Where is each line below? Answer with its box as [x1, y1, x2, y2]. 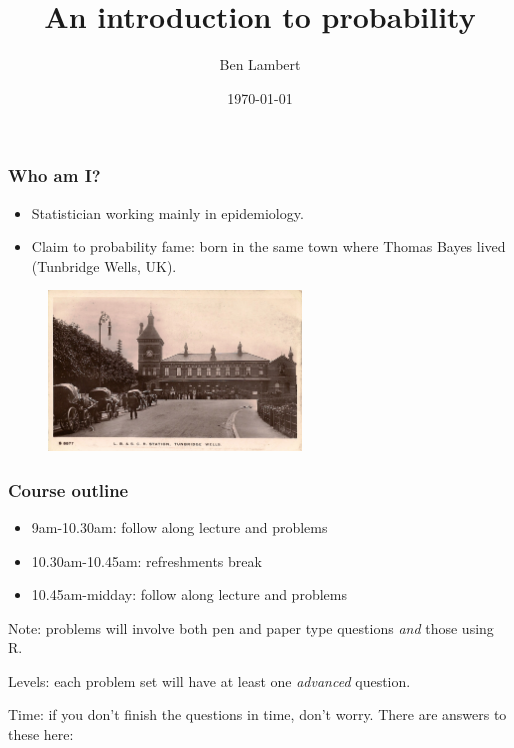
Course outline [8, 477, 129, 502]
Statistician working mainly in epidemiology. [31, 202, 304, 223]
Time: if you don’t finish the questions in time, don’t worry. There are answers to [8, 704, 507, 725]
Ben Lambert [219, 54, 301, 75]
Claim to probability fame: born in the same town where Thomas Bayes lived [31, 236, 506, 257]
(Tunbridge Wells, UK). [31, 255, 177, 276]
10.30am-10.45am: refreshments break [31, 550, 262, 571]
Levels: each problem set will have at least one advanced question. [8, 670, 411, 691]
